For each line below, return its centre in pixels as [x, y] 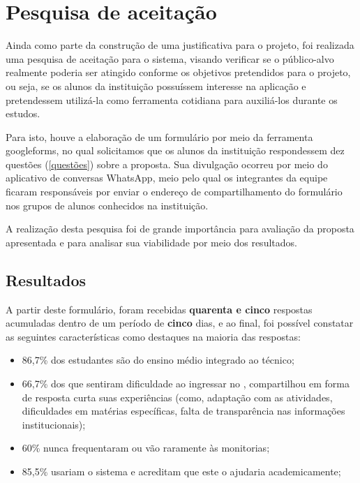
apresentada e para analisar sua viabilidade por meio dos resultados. [151, 242]
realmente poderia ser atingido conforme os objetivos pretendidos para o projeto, [178, 72]
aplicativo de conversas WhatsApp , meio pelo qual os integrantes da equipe [167, 178]
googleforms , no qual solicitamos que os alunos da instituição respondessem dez [175, 150]
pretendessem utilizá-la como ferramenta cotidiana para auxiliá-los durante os [172, 99]
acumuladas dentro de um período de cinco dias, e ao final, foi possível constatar [180, 323]
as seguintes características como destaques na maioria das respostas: [153, 336]
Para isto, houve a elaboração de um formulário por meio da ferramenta [159, 136]
